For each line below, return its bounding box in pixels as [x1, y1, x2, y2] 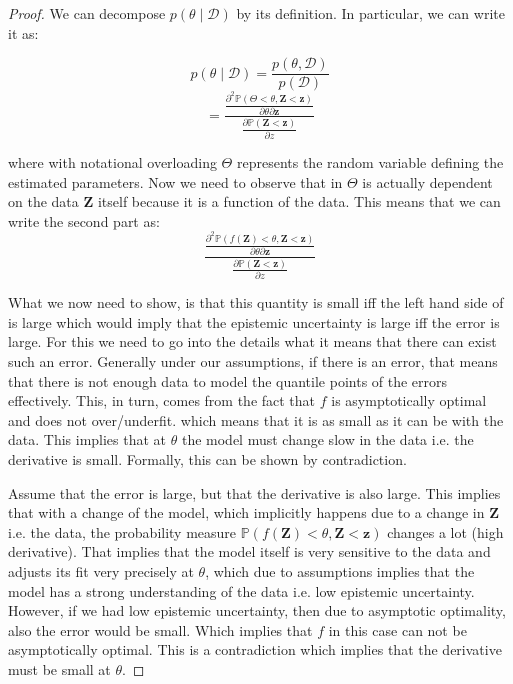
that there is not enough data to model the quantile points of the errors [8, 370, 448, 391]
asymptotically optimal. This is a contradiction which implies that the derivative [8, 639, 502, 660]
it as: [8, 22, 39, 43]
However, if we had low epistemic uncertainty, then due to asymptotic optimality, [8, 600, 506, 621]
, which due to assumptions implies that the [205, 560, 475, 581]
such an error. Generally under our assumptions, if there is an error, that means [8, 351, 498, 372]
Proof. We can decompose [8, 3, 166, 23]
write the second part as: [8, 210, 160, 231]
